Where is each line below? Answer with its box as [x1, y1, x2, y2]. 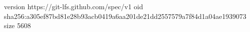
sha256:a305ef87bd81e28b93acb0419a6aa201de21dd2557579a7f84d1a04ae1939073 [4, 11, 247, 21]
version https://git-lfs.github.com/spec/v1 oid [4, 1, 143, 11]
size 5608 [4, 20, 31, 31]
